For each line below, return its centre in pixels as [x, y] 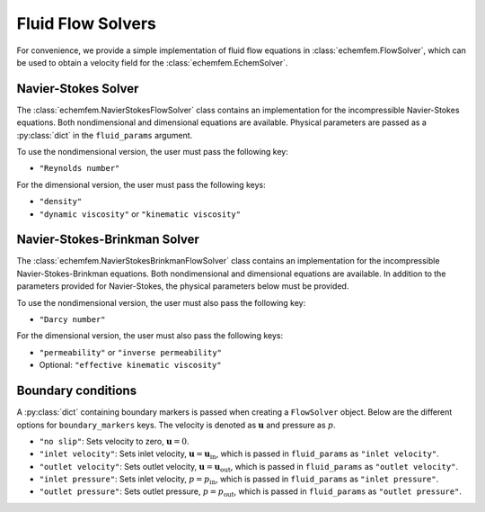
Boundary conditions [77, 391]
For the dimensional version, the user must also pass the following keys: [150, 336]
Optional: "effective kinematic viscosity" [130, 365]
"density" [61, 202]
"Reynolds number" [79, 168]
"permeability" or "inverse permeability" [130, 352]
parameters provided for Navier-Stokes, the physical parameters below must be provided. [183, 286]
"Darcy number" [73, 320]
